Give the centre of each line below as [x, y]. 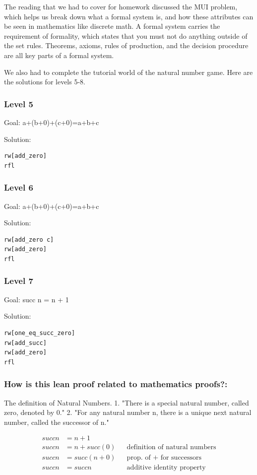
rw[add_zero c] [29, 239]
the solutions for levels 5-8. [45, 82]
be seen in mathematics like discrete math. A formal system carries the [112, 26]
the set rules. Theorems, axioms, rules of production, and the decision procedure [126, 45]
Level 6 [19, 187]
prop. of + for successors [164, 458]
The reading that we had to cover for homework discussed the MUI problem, [121, 6]
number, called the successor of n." [57, 422]
